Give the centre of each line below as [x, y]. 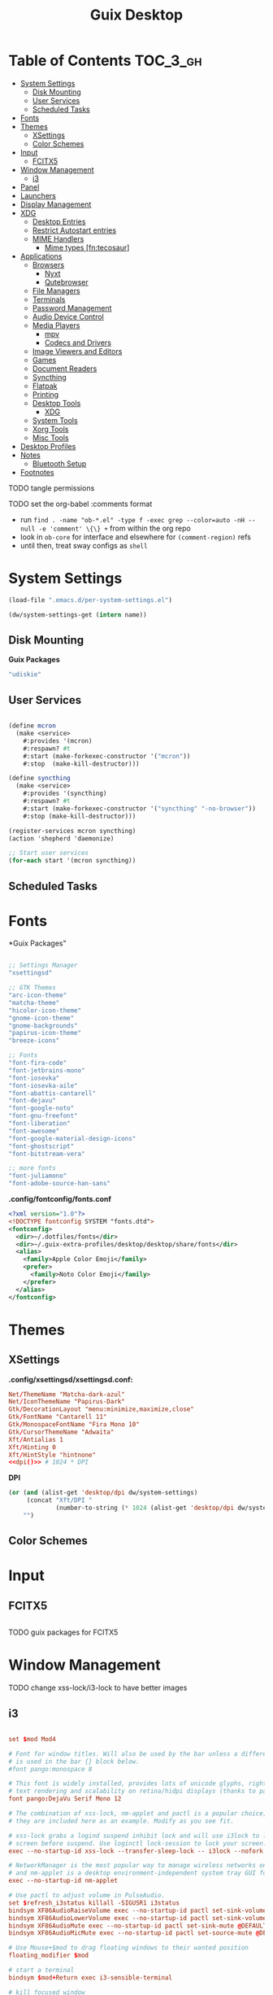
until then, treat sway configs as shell [84, 545]
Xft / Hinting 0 [32, 1447]
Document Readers [65, 369]
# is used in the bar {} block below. [74, 1761]
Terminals [49, 299]
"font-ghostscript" [41, 1146]
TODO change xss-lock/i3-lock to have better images [98, 1688]
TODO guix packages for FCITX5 [63, 1632]
